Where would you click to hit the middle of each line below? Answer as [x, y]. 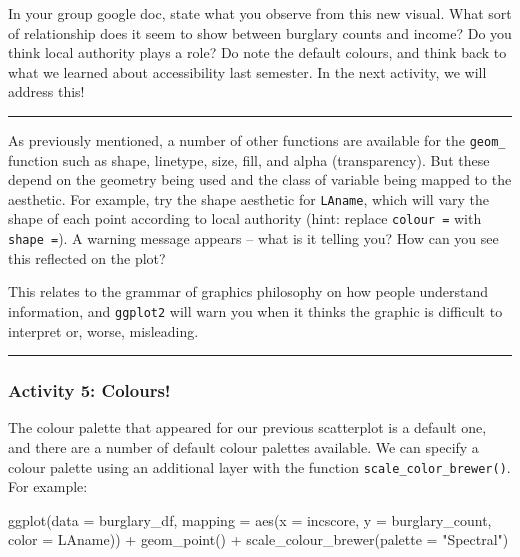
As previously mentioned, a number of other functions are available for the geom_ [257, 139]
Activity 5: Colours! [89, 390]
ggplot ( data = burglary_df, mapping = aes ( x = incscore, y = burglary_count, [250, 519]
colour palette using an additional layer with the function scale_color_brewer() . [259, 466]
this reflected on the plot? [87, 257]
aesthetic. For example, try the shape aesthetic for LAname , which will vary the [249, 198]
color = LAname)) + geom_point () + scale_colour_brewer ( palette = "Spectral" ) [258, 539]
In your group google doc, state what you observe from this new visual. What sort [260, 13]
